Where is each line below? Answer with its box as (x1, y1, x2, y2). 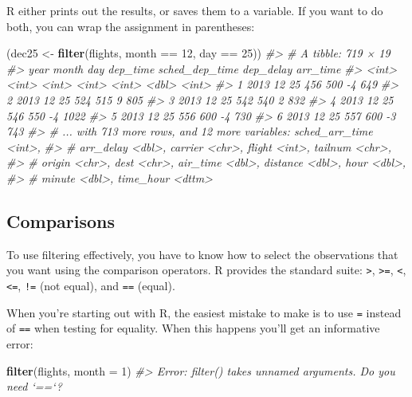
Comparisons (6, 208, 116, 233)
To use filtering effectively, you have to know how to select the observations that (6, 246, 398, 262)
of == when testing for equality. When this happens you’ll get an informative (6, 320, 380, 336)
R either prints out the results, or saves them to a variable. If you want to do (6, 2, 383, 18)
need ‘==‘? (6, 378, 62, 395)
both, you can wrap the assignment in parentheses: (6, 18, 255, 34)
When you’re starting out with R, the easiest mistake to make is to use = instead (6, 304, 402, 320)
